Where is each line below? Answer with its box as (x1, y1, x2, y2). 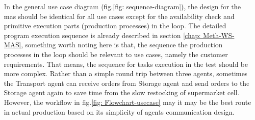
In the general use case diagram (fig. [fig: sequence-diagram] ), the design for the (4, 1, 241, 11)
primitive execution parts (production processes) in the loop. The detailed (4, 20, 227, 31)
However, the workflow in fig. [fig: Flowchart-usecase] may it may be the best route (4, 97, 251, 107)
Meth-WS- (203, 30, 234, 40)
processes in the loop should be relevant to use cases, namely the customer (4, 49, 228, 59)
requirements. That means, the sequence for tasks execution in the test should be (4, 59, 248, 69)
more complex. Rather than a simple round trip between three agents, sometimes (4, 68, 248, 79)
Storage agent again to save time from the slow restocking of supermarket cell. (4, 87, 239, 98)
